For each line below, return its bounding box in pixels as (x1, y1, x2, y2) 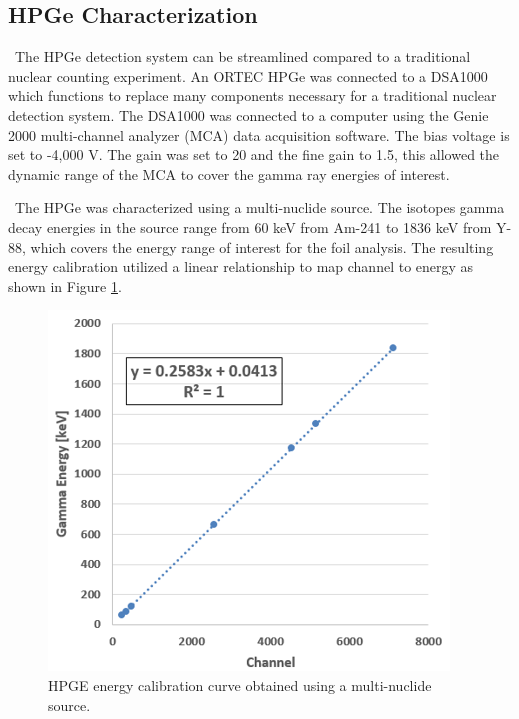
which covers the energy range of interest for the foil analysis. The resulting (30, 236, 494, 257)
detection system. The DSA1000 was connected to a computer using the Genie (8, 104, 489, 125)
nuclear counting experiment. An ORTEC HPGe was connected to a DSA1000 (8, 65, 488, 86)
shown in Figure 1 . (8, 275, 122, 296)
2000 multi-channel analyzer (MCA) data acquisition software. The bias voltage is (8, 124, 510, 145)
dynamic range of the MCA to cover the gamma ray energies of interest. (8, 163, 450, 184)
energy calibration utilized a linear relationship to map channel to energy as (8, 256, 474, 277)
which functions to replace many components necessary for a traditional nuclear (8, 85, 497, 106)
